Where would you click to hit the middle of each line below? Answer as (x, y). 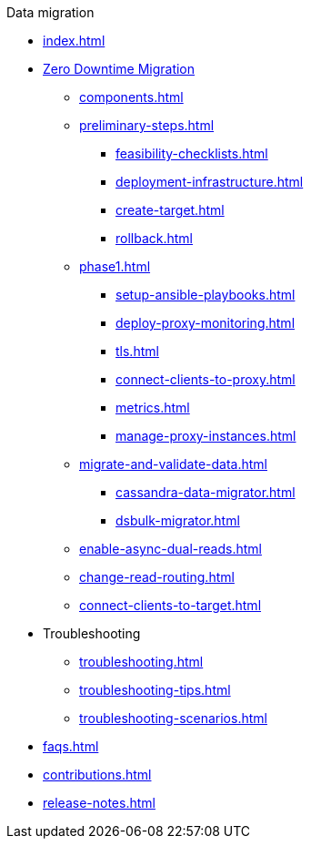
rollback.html (155, 238)
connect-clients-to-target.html (171, 605)
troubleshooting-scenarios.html (173, 718)
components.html (131, 97)
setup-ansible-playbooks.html (206, 295)
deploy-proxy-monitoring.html (206, 323)
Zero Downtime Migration (119, 69)
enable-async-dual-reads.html (171, 549)
